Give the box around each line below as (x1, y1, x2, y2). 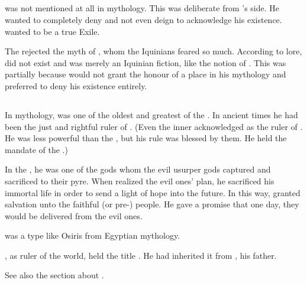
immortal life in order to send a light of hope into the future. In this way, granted (5, 186, 300, 199)
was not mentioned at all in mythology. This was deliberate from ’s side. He (5, 2, 279, 14)
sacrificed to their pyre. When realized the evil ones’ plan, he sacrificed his (5, 174, 274, 187)
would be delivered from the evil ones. (5, 209, 143, 222)
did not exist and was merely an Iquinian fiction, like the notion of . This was (5, 56, 286, 69)
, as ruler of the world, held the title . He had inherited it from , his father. (5, 249, 277, 261)
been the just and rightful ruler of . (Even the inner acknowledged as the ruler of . (5, 120, 303, 132)
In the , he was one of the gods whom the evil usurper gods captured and (5, 163, 271, 175)
